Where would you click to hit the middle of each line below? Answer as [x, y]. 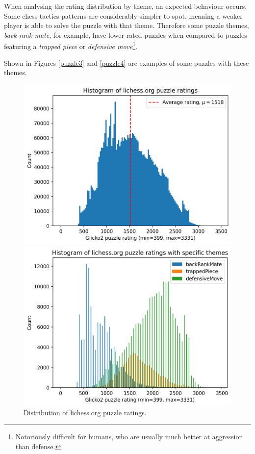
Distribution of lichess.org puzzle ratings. [85, 413]
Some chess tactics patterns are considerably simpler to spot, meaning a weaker [123, 15]
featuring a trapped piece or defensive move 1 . [71, 46]
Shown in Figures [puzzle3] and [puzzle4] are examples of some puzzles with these [127, 63]
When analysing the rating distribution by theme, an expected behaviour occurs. [126, 6]
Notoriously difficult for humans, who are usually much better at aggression [129, 436]
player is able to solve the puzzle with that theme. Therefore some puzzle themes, [127, 25]
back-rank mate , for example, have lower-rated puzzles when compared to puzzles [126, 35]
